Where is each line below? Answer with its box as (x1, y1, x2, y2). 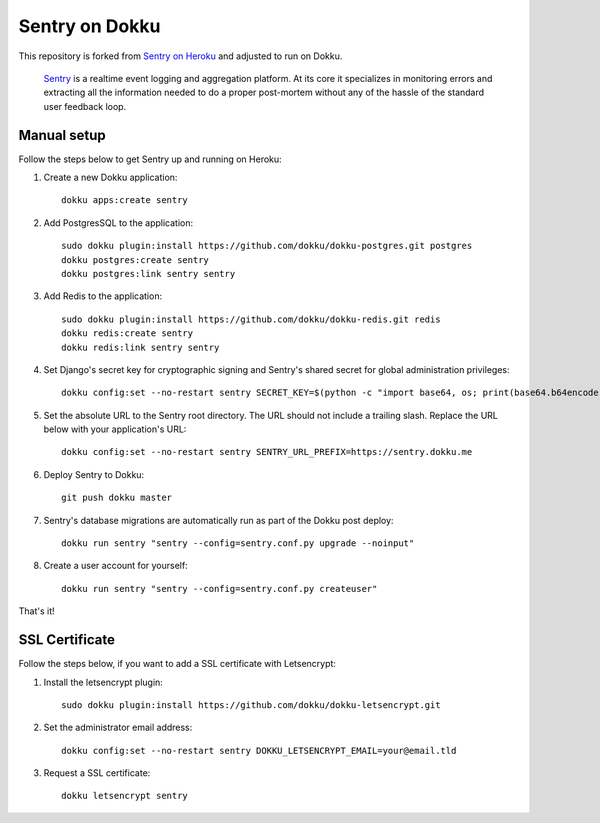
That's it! (18, 605, 55, 617)
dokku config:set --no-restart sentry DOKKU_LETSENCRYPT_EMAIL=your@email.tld (61, 745, 457, 756)
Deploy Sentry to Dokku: (43, 468, 145, 480)
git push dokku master (61, 492, 173, 504)
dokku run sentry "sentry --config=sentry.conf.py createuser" (61, 583, 378, 594)
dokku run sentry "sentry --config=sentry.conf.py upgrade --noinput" (61, 538, 415, 549)
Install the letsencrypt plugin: (43, 676, 164, 688)
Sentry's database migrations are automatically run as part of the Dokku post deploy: (43, 514, 394, 526)
